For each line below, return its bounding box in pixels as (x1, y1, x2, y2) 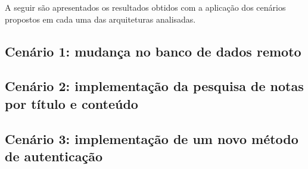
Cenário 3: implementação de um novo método (5, 129, 298, 148)
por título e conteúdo (5, 94, 138, 112)
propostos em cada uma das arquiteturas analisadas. (5, 12, 196, 25)
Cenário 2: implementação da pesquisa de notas (5, 77, 304, 95)
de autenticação (5, 146, 102, 165)
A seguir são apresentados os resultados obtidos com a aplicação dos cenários (5, 1, 286, 13)
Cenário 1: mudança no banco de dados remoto (5, 42, 301, 60)
